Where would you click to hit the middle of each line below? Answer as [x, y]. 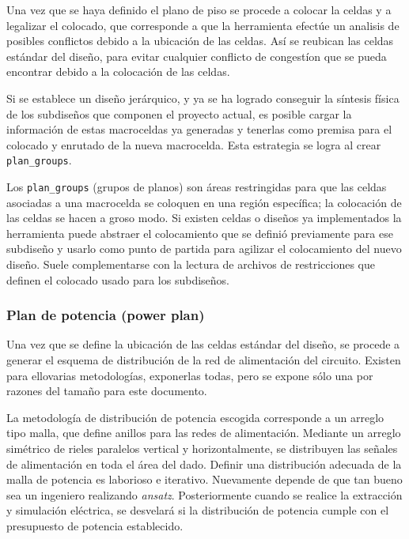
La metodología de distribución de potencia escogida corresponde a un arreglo [195, 417]
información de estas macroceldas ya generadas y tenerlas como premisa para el [199, 129]
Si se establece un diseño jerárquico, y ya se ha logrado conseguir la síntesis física [203, 98]
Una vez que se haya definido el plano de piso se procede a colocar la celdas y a [199, 9]
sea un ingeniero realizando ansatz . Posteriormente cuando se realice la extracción [204, 494]
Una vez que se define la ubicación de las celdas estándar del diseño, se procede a [203, 344]
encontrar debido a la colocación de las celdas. [118, 72]
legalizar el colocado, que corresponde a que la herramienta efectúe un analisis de [203, 25]
